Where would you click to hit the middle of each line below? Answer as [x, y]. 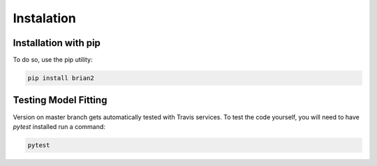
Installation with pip [57, 43]
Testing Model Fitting [60, 100]
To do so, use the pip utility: [53, 60]
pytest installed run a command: [59, 126]
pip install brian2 [61, 78]
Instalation [44, 18]
